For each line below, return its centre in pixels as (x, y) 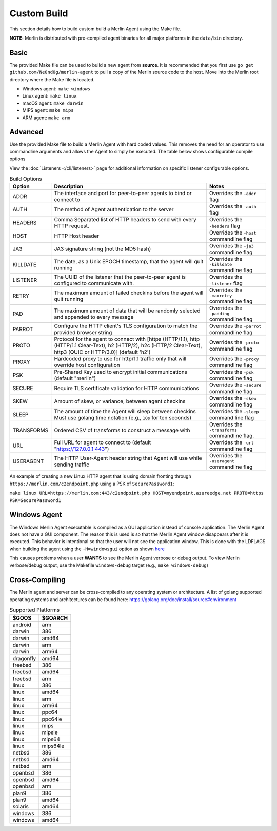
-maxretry (221, 296)
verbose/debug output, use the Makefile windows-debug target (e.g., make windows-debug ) (109, 565)
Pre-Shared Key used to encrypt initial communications (121, 372)
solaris (21, 806)
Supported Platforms (35, 610)
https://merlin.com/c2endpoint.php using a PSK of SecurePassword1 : (92, 484)
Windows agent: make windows (56, 89)
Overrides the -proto (234, 342)
